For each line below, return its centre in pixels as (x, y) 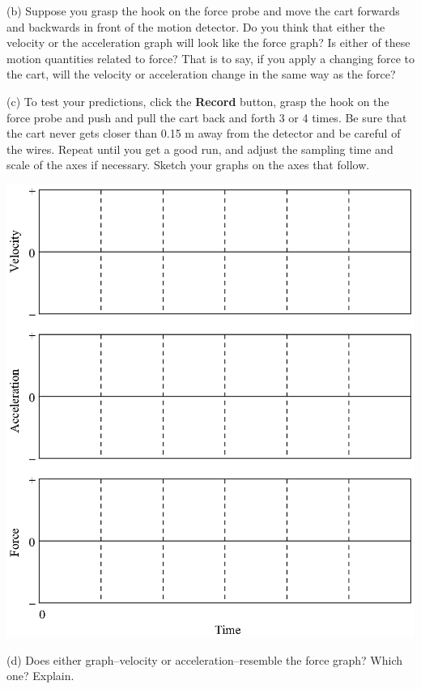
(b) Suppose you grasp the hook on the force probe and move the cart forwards (203, 11)
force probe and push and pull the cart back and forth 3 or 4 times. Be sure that (207, 117)
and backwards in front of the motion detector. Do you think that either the (196, 26)
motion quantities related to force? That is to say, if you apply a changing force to (210, 58)
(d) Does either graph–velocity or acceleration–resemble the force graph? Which (205, 659)
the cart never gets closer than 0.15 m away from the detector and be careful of (204, 133)
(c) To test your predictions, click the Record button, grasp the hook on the (198, 101)
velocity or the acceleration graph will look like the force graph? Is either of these (208, 43)
